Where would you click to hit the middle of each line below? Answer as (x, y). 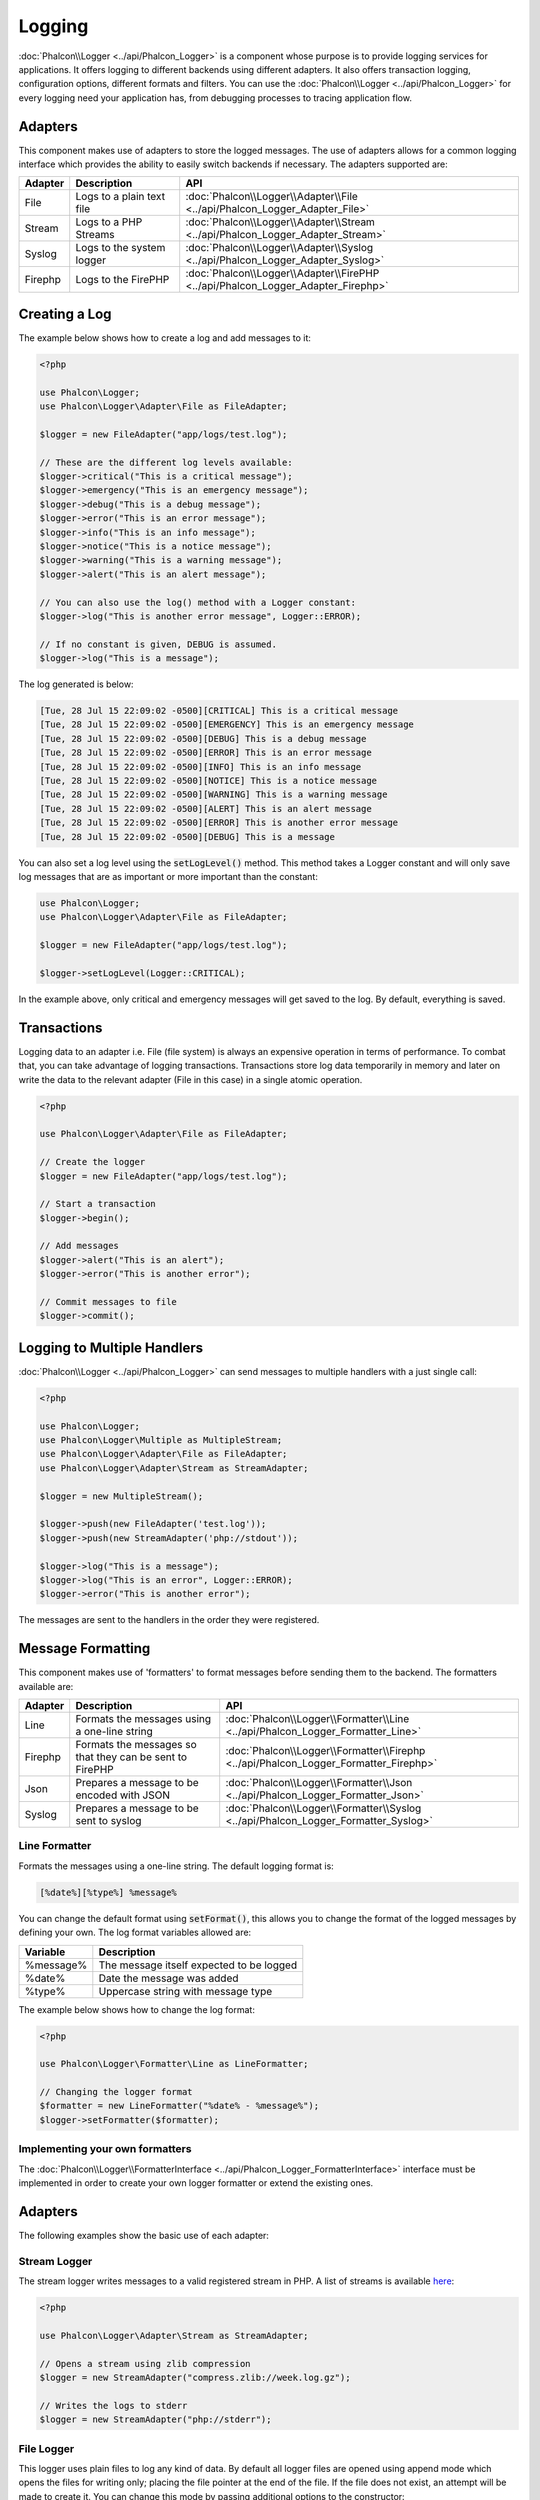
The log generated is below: (76, 684)
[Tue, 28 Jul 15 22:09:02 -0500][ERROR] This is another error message (219, 823)
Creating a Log (65, 313)
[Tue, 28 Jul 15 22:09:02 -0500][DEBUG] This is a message (187, 836)
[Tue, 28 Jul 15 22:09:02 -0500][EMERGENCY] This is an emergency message (227, 724)
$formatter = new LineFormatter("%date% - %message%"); (179, 2106)
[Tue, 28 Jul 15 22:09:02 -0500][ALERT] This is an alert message (205, 808)
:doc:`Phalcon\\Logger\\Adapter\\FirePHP (282, 273)
